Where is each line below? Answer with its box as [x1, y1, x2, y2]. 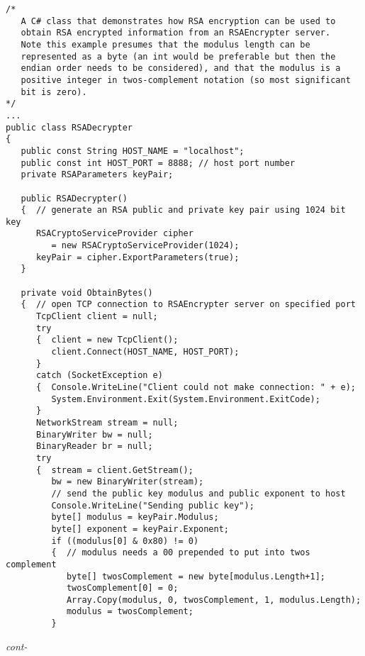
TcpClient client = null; [35, 311, 158, 322]
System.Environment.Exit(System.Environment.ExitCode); [51, 394, 320, 404]
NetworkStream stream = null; [35, 417, 179, 428]
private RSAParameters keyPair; [21, 169, 174, 180]
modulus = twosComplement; [66, 606, 193, 617]
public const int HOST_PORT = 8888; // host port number [21, 157, 296, 168]
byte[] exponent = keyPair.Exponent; [51, 523, 229, 534]
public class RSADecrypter [6, 122, 133, 133]
